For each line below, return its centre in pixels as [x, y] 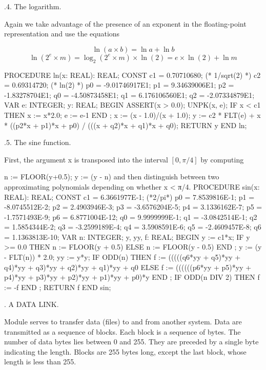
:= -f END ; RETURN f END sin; [58, 287]
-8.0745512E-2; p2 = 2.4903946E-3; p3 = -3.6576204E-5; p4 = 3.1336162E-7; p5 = [133, 207]
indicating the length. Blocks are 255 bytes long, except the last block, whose [125, 351]
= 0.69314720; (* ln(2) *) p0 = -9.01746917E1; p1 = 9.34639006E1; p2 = [119, 85]
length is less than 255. [40, 362]
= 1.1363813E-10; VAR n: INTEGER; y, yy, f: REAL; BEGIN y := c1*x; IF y [127, 237]
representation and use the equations [62, 34]
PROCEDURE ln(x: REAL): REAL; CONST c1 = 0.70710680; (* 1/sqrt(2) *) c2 [132, 75]
